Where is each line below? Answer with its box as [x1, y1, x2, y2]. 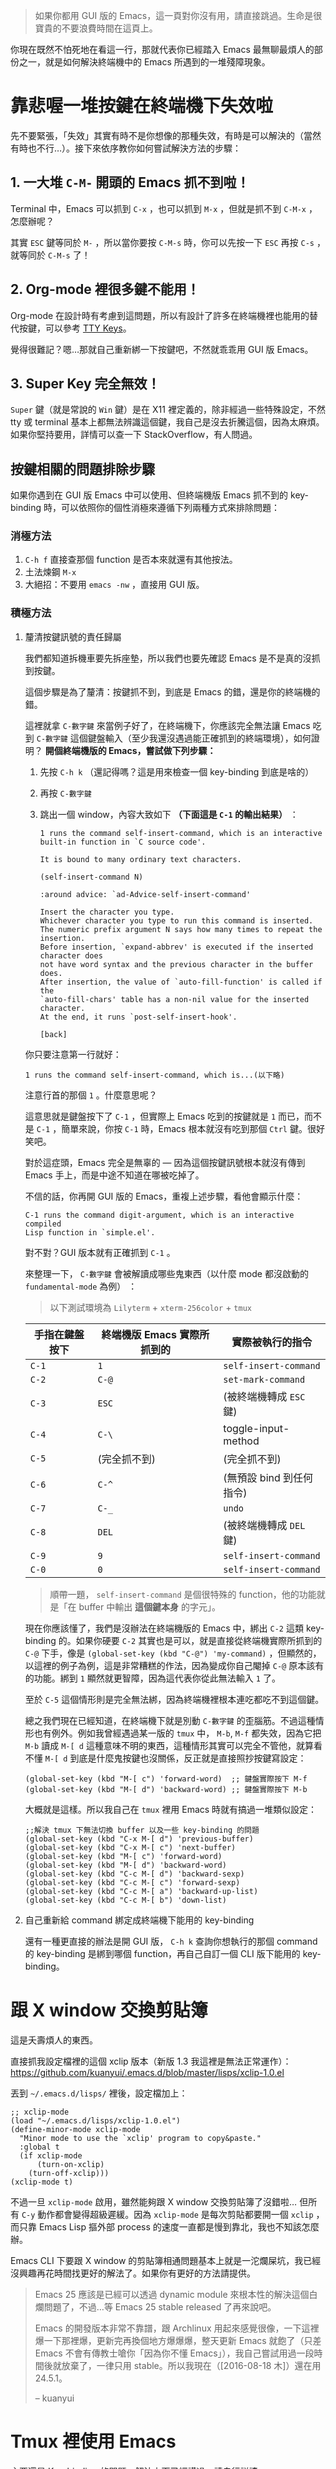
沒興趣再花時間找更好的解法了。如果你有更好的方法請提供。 [10, 2267, 256, 2279]
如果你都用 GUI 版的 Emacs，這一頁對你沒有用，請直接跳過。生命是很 [34, 10, 323, 21]
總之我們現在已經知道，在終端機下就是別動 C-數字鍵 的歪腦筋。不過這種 [24, 1714, 316, 1726]
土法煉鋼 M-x [24, 566, 77, 578]
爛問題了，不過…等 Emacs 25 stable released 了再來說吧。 [34, 2300, 277, 2313]
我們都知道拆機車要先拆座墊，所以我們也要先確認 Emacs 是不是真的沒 [24, 652, 312, 664]
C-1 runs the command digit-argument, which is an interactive [24, 1210, 295, 1220]
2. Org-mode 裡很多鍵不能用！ [10, 281, 200, 298]
